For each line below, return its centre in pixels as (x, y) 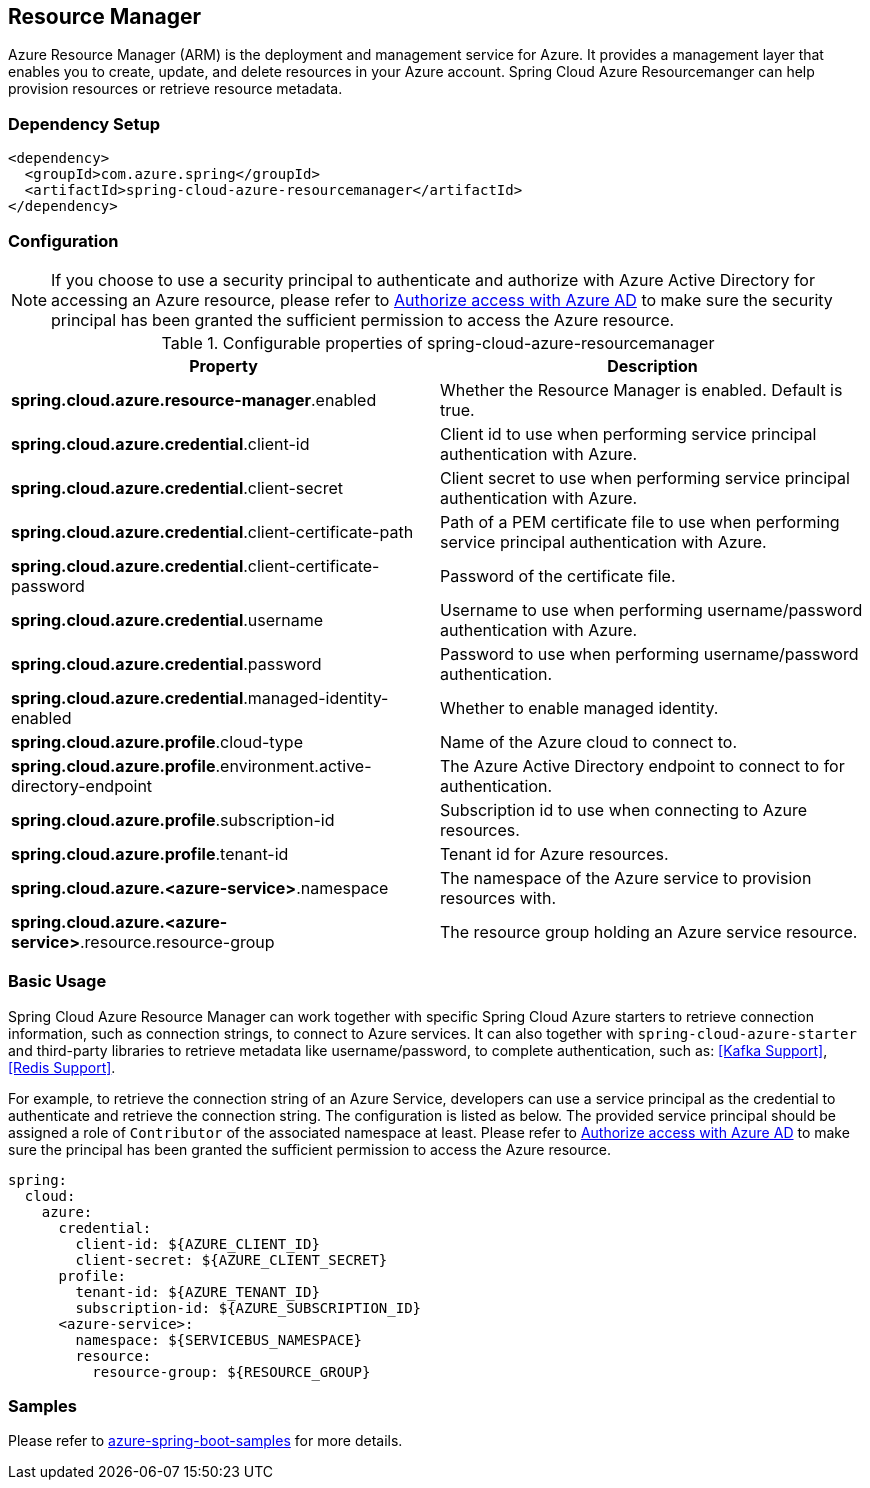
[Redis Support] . (62, 1067)
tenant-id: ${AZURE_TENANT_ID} (197, 1291)
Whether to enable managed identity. (579, 707)
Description (652, 365)
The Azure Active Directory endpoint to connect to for (642, 765)
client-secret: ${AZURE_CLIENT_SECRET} (231, 1259)
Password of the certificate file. (558, 575)
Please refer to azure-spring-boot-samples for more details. (205, 1441)
